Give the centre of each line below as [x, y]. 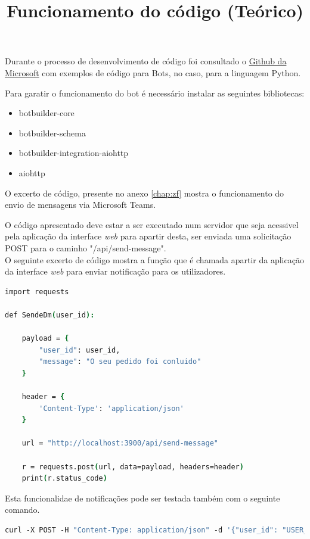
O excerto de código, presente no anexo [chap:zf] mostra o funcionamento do [145, 193]
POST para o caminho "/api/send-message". [86, 247]
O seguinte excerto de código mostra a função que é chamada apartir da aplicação [154, 259]
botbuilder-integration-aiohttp [74, 153]
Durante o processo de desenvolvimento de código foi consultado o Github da [146, 61]
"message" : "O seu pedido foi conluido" [120, 362]
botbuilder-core [46, 113]
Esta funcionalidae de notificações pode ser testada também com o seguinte [142, 498]
